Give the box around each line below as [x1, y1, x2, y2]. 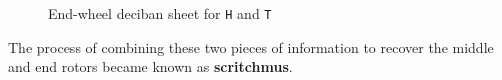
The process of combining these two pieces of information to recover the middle [8, 36, 494, 57]
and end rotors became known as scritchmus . [8, 56, 293, 77]
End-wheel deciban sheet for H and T [48, 3, 272, 23]
